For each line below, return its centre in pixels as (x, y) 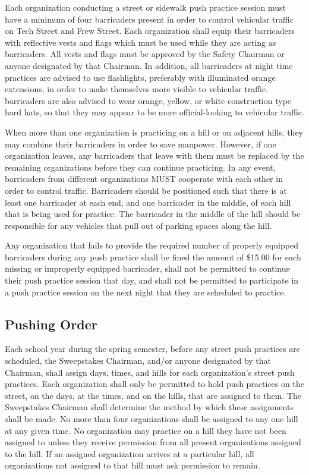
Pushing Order (51, 324)
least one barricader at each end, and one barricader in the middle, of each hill (148, 202)
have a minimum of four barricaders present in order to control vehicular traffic (149, 19)
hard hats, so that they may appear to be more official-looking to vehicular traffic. (154, 112)
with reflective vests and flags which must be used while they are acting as (141, 42)
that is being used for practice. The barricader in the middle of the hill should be (153, 214)
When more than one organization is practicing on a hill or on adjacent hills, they (154, 132)
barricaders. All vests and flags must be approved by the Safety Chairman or (145, 54)
